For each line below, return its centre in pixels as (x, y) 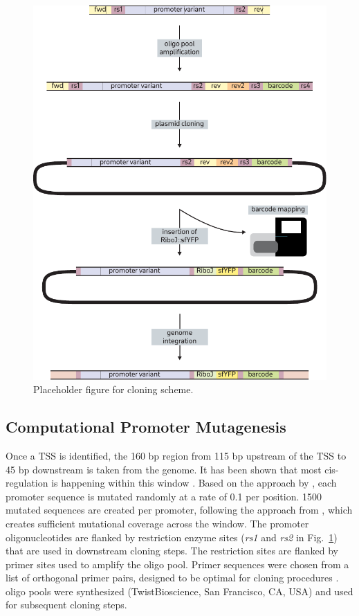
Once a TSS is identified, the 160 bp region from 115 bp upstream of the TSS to (176, 455)
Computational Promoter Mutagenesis (146, 427)
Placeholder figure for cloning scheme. (113, 389)
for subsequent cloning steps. (66, 605)
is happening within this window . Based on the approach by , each (194, 483)
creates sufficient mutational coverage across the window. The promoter (157, 523)
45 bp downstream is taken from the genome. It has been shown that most (164, 469)
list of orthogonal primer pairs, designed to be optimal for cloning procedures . (172, 578)
